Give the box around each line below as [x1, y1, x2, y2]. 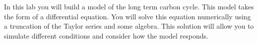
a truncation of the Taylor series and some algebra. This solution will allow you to [4, 21, 254, 31]
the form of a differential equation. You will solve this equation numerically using [4, 11, 251, 21]
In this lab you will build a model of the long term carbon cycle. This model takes [4, 1, 254, 11]
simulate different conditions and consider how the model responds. [4, 30, 208, 41]
